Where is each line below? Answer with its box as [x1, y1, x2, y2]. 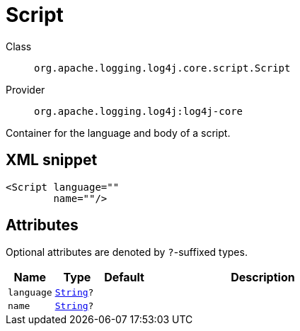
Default [104, 270, 144, 285]
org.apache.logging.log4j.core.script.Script [34, 62, 291, 74]
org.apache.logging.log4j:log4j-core [34, 105, 243, 117]
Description [231, 270, 295, 285]
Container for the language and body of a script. [6, 126, 231, 139]
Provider [6, 83, 45, 96]
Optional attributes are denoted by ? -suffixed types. [6, 246, 248, 259]
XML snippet [6, 151, 98, 169]
